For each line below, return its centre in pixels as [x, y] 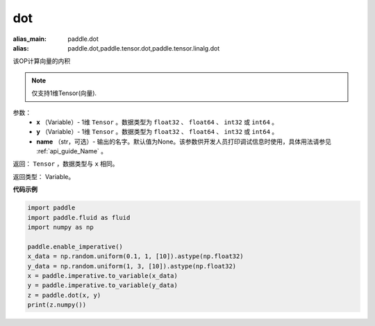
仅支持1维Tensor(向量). [64, 93]
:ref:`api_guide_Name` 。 [72, 151]
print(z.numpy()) [57, 305]
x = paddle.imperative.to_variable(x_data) [103, 275]
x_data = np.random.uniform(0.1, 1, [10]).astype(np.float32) [135, 256]
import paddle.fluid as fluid [79, 217]
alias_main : [30, 39]
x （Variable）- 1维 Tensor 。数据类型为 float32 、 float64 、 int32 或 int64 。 [157, 122]
